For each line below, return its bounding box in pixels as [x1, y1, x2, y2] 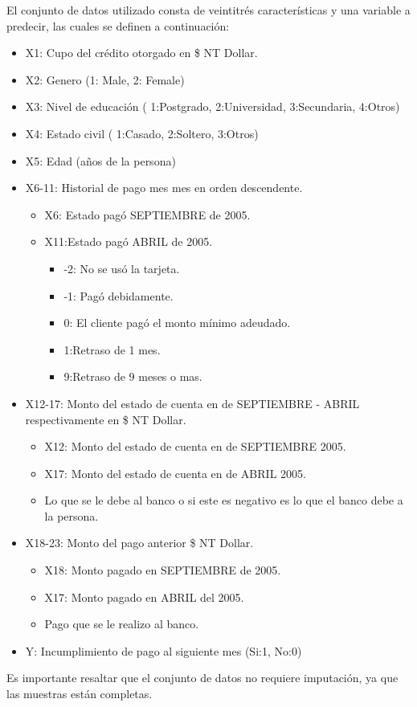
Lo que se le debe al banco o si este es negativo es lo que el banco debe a [44, 492, 403, 509]
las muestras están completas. [6, 685, 153, 702]
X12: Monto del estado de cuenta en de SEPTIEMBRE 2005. [44, 438, 346, 455]
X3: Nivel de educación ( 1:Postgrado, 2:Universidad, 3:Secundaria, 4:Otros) [25, 98, 400, 115]
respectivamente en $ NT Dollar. [25, 411, 186, 427]
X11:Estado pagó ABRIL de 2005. [44, 233, 213, 250]
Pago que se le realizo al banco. [44, 615, 199, 632]
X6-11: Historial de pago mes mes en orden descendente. [25, 179, 303, 196]
